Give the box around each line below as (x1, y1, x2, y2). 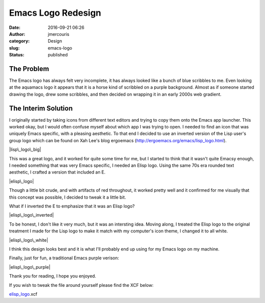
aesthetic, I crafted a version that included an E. (9, 169, 106, 175)
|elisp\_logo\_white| (9, 237, 49, 243)
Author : (9, 31, 26, 37)
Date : (9, 25, 21, 30)
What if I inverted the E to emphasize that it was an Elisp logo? (9, 203, 135, 209)
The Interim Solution (9, 104, 73, 112)
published (48, 52, 68, 58)
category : (9, 38, 30, 44)
